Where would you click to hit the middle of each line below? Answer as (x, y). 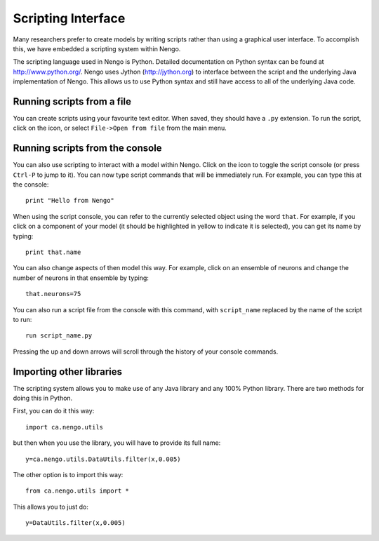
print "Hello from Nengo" (70, 201)
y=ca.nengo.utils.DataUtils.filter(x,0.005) (104, 459)
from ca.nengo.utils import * (78, 491)
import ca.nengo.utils (65, 427)
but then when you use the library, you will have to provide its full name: (117, 443)
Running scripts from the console (87, 148)
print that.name (53, 252)
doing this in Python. (43, 398)
